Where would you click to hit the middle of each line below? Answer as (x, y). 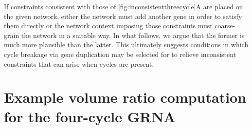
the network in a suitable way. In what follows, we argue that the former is (133, 35)
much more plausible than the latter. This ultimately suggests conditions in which (126, 45)
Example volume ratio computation (125, 97)
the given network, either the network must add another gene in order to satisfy (123, 16)
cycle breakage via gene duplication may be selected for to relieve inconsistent (120, 54)
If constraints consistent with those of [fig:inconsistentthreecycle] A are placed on (124, 6)
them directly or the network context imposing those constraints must (108, 26)
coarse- (225, 26)
